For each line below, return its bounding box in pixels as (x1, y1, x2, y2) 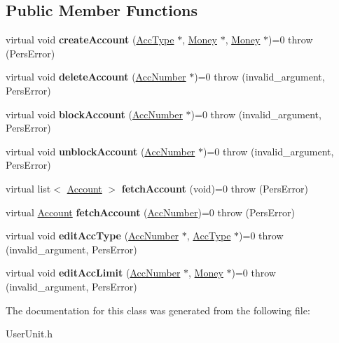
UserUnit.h (6, 326, 53, 341)
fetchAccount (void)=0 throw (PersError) (121, 181, 308, 195)
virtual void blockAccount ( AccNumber (6, 106, 183, 121)
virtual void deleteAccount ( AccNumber (6, 69, 186, 84)
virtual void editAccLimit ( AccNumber (6, 265, 181, 280)
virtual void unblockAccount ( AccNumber (6, 143, 195, 158)
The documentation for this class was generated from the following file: (6, 302, 310, 317)
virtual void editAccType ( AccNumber (6, 228, 179, 243)
